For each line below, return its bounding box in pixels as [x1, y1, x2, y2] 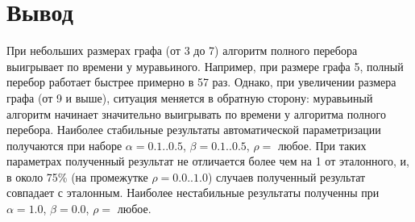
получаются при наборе [6, 136, 122, 153]
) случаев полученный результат [207, 168, 366, 185]
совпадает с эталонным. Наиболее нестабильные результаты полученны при [6, 184, 380, 201]
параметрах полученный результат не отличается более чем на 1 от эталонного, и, [6, 153, 409, 170]
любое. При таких [277, 136, 367, 153]
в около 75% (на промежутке [6, 168, 148, 185]
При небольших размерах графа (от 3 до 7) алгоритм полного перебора [6, 42, 358, 59]
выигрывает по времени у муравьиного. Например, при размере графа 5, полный [6, 57, 404, 74]
